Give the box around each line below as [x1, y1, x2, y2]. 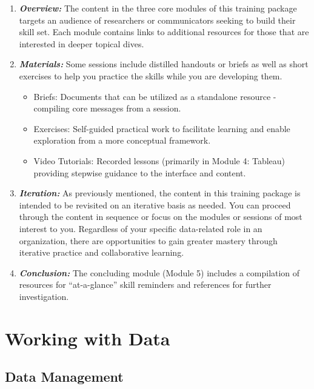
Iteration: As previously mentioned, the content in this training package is [19, 187, 301, 199]
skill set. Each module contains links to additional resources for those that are [19, 25, 309, 38]
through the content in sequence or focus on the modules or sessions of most [19, 210, 302, 223]
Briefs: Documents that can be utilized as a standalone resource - [33, 90, 276, 102]
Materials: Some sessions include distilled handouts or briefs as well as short [19, 58, 309, 70]
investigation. [19, 290, 69, 302]
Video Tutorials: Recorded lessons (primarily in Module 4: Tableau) [33, 154, 286, 167]
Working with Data [5, 325, 170, 350]
